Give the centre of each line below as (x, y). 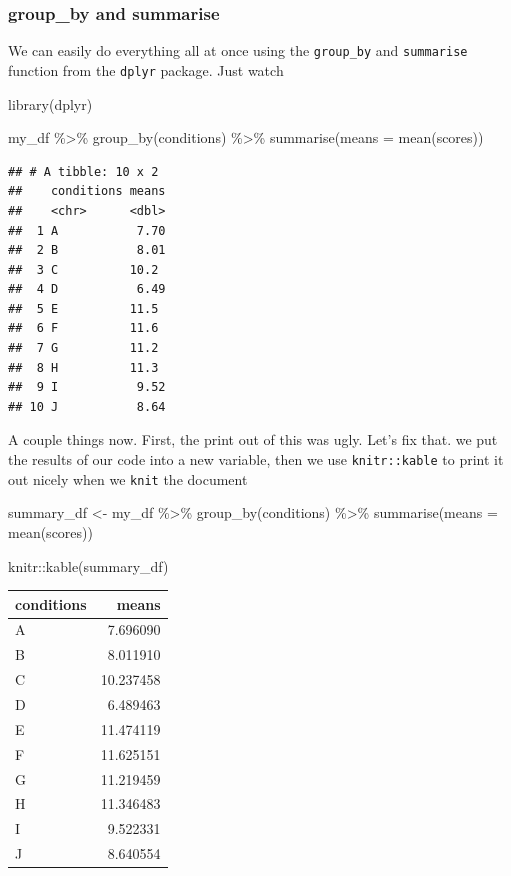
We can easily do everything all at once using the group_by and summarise (238, 50)
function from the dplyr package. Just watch (146, 69)
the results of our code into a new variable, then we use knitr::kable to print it (256, 459)
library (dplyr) (50, 103)
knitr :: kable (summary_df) (88, 565)
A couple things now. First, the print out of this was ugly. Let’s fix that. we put (253, 439)
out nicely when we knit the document (128, 478)
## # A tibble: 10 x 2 (83, 171)
